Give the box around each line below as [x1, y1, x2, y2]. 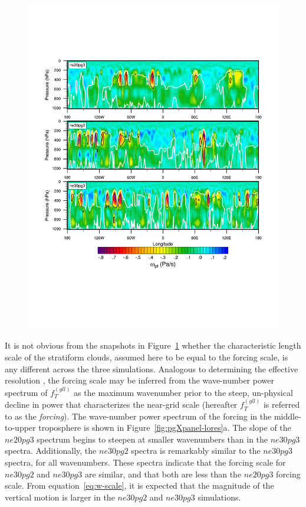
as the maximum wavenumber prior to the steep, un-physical [74, 386, 293, 398]
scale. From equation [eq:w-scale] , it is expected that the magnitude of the [5, 479, 274, 492]
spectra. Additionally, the [5, 444, 97, 457]
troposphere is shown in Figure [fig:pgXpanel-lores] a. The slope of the [38, 421, 291, 434]
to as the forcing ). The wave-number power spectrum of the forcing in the [5, 409, 272, 422]
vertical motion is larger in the [5, 490, 115, 503]
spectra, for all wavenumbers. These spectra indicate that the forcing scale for [5, 456, 286, 469]
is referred [263, 398, 300, 411]
